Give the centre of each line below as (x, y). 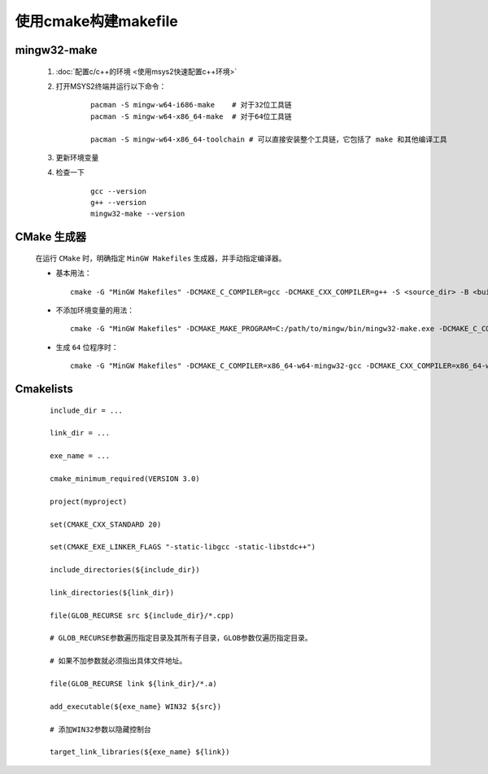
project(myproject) (89, 501)
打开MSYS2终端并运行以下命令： (111, 86)
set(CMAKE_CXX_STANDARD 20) (106, 524)
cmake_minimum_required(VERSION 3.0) (125, 479)
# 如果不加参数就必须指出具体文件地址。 (118, 661)
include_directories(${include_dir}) (125, 570)
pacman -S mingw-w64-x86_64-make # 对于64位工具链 (191, 116)
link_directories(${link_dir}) (112, 593)
